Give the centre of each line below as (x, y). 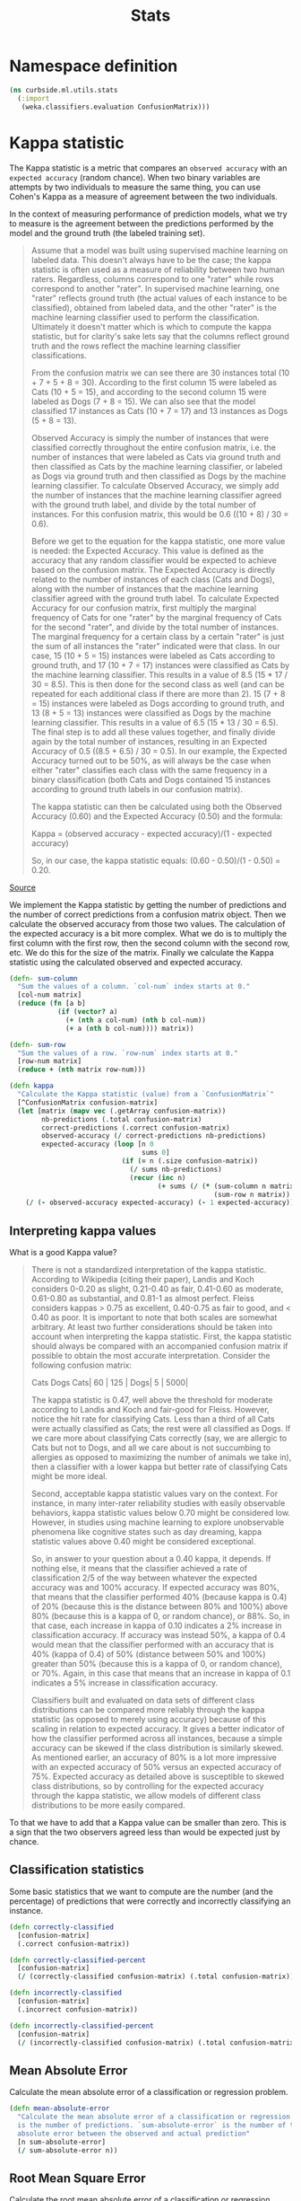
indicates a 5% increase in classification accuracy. (124, 1683)
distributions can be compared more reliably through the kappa (148, 1710)
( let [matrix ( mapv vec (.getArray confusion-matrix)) (122, 1111)
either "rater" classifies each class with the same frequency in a (149, 770)
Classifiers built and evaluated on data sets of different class (143, 1700)
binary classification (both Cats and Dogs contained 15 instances (151, 779)
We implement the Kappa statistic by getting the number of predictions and (148, 904)
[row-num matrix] (50, 1061)
